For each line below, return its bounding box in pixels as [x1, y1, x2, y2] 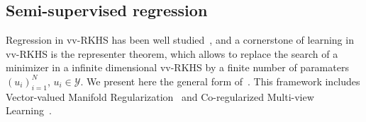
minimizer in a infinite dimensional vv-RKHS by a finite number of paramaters [6, 60, 349, 75]
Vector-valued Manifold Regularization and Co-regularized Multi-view [6, 89, 314, 104]
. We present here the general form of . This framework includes [80, 73, 360, 88]
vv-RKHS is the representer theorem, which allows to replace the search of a [6, 46, 338, 61]
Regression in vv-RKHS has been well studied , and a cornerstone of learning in [6, 32, 354, 47]
